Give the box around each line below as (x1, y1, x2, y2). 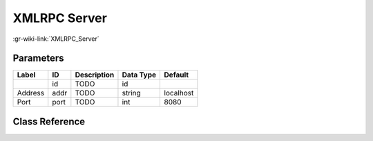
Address (17, 88, 45, 98)
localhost (164, 88, 194, 98)
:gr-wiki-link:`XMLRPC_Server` (12, 35, 99, 43)
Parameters (12, 53, 64, 64)
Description (75, 70, 115, 79)
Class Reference (12, 115, 86, 127)
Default (164, 70, 189, 79)
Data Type (122, 70, 157, 79)
